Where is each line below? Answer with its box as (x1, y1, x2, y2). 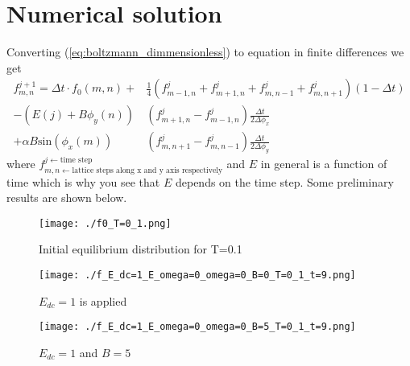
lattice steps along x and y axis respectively (72, 166, 223, 175)
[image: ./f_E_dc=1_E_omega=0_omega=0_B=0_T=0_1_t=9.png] (39, 269, 356, 282)
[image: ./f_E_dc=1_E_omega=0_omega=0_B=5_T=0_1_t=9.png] (39, 321, 356, 333)
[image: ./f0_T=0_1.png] (39, 217, 172, 229)
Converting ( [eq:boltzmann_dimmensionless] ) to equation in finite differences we (6, 43, 404, 60)
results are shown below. (6, 189, 127, 206)
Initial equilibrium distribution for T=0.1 (39, 241, 242, 257)
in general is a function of (260, 155, 387, 172)
